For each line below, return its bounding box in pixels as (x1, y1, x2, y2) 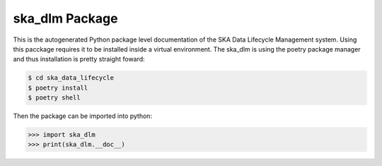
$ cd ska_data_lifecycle (28, 74, 115, 82)
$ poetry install (28, 83, 88, 92)
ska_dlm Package (13, 11, 118, 26)
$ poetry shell (28, 94, 81, 102)
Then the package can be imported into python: (13, 112, 152, 120)
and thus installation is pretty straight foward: (13, 55, 145, 64)
